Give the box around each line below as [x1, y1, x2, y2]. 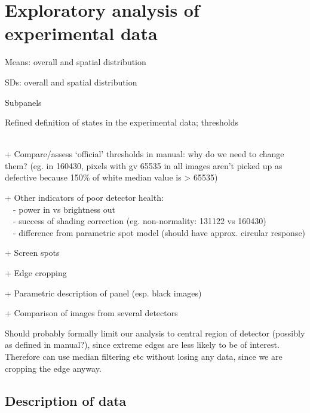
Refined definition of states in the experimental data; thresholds [5, 116, 239, 129]
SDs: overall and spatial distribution [5, 75, 137, 88]
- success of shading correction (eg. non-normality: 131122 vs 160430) [13, 215, 266, 227]
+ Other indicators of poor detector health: [5, 191, 164, 204]
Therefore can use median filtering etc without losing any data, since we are [5, 350, 283, 362]
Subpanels [5, 96, 42, 108]
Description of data [5, 391, 127, 409]
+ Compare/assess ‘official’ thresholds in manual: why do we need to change [5, 148, 284, 160]
